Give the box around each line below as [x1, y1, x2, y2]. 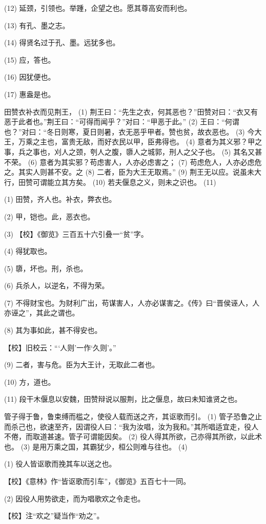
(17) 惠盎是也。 [4, 88, 55, 99]
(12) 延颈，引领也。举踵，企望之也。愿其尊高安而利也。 [4, 3, 192, 13]
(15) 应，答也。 [4, 54, 55, 65]
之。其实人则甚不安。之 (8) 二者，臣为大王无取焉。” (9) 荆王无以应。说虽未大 [4, 166, 262, 177]
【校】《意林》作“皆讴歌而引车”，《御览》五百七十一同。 [4, 476, 191, 486]
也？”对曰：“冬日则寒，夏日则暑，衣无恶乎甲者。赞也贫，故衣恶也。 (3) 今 [4, 126, 255, 137]
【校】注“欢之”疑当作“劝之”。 [4, 510, 104, 521]
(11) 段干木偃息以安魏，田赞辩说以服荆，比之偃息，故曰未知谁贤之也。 [4, 394, 242, 404]
